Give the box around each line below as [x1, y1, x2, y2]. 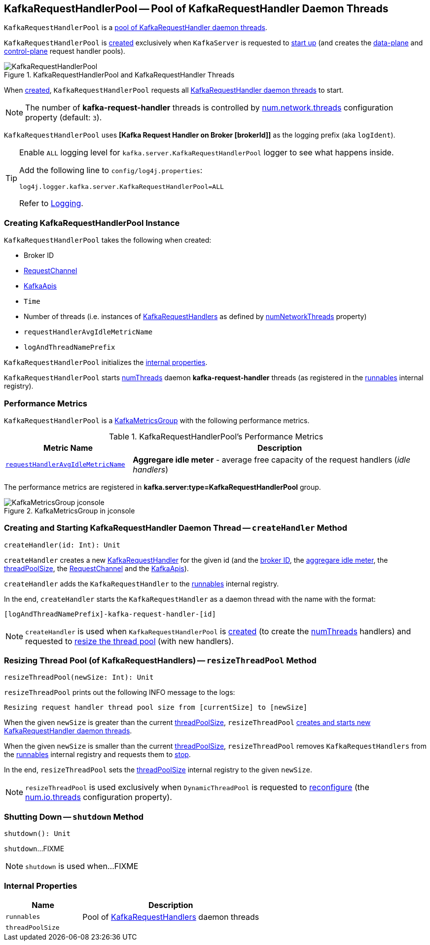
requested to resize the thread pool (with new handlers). [25, 636, 234, 646]
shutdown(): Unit [4, 830, 71, 838]
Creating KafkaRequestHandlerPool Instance [4, 218, 180, 228]
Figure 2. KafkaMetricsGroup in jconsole [4, 506, 135, 515]
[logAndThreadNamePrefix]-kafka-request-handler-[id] [4, 610, 216, 618]
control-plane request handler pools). [4, 47, 125, 56]
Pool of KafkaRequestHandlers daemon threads [82, 911, 259, 922]
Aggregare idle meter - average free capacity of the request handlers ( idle [133, 454, 411, 465]
